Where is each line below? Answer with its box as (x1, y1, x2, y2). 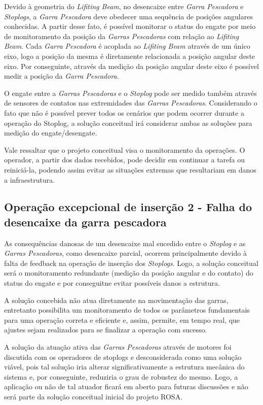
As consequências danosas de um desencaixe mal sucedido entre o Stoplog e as (4, 238, 246, 248)
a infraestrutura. (4, 174, 55, 185)
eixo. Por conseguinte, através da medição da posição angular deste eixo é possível (4, 60, 259, 71)
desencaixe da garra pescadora (4, 214, 167, 229)
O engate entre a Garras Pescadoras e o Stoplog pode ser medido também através (4, 87, 257, 98)
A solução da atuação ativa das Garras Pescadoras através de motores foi (4, 342, 232, 352)
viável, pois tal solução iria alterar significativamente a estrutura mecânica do (4, 361, 245, 372)
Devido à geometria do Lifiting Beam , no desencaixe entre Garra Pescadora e (4, 1, 244, 11)
